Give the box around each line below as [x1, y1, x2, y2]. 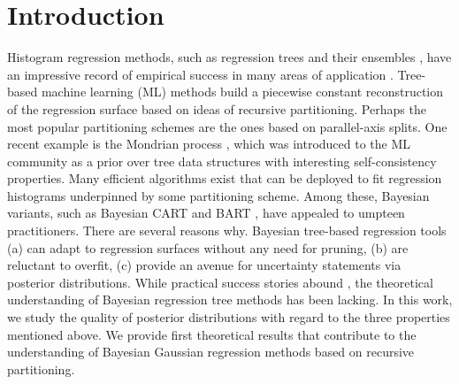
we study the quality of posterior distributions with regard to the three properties [7, 308, 450, 326]
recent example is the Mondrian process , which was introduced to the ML [7, 134, 411, 153]
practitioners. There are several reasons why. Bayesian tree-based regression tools [7, 221, 447, 240]
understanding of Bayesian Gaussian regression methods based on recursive [7, 342, 415, 361]
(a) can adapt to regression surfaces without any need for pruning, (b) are [7, 238, 409, 257]
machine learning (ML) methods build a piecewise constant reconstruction [41, 82, 444, 101]
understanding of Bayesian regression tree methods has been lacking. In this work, [7, 290, 453, 309]
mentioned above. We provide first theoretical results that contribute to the [7, 325, 417, 343]
